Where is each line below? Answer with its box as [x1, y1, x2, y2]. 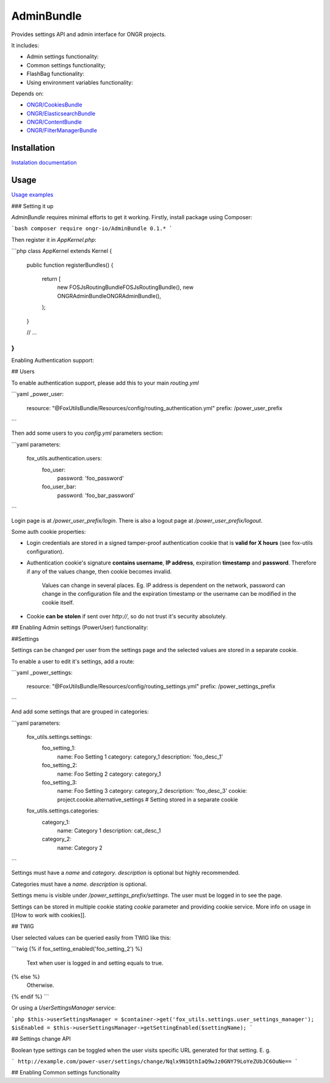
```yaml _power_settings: [11, 669, 73, 676]
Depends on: [11, 89, 44, 97]
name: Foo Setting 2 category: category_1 [57, 770, 161, 778]
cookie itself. [42, 599, 75, 606]
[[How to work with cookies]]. [11, 912, 86, 919]
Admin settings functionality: [26, 53, 99, 61]
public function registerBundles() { [26, 261, 114, 269]
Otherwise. [26, 981, 54, 989]
